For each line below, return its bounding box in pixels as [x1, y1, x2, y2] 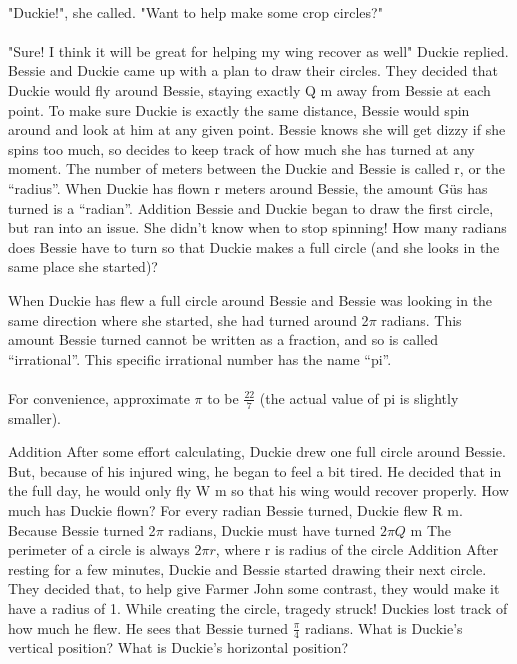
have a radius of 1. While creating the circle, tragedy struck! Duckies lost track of [8, 598, 508, 619]
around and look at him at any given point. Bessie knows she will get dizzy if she [8, 119, 506, 140]
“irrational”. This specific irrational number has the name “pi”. [8, 348, 392, 369]
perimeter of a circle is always [8, 539, 190, 560]
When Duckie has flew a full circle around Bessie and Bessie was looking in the [8, 289, 493, 310]
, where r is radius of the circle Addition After [215, 539, 499, 560]
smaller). [8, 407, 62, 428]
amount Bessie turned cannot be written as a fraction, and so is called [8, 329, 439, 350]
